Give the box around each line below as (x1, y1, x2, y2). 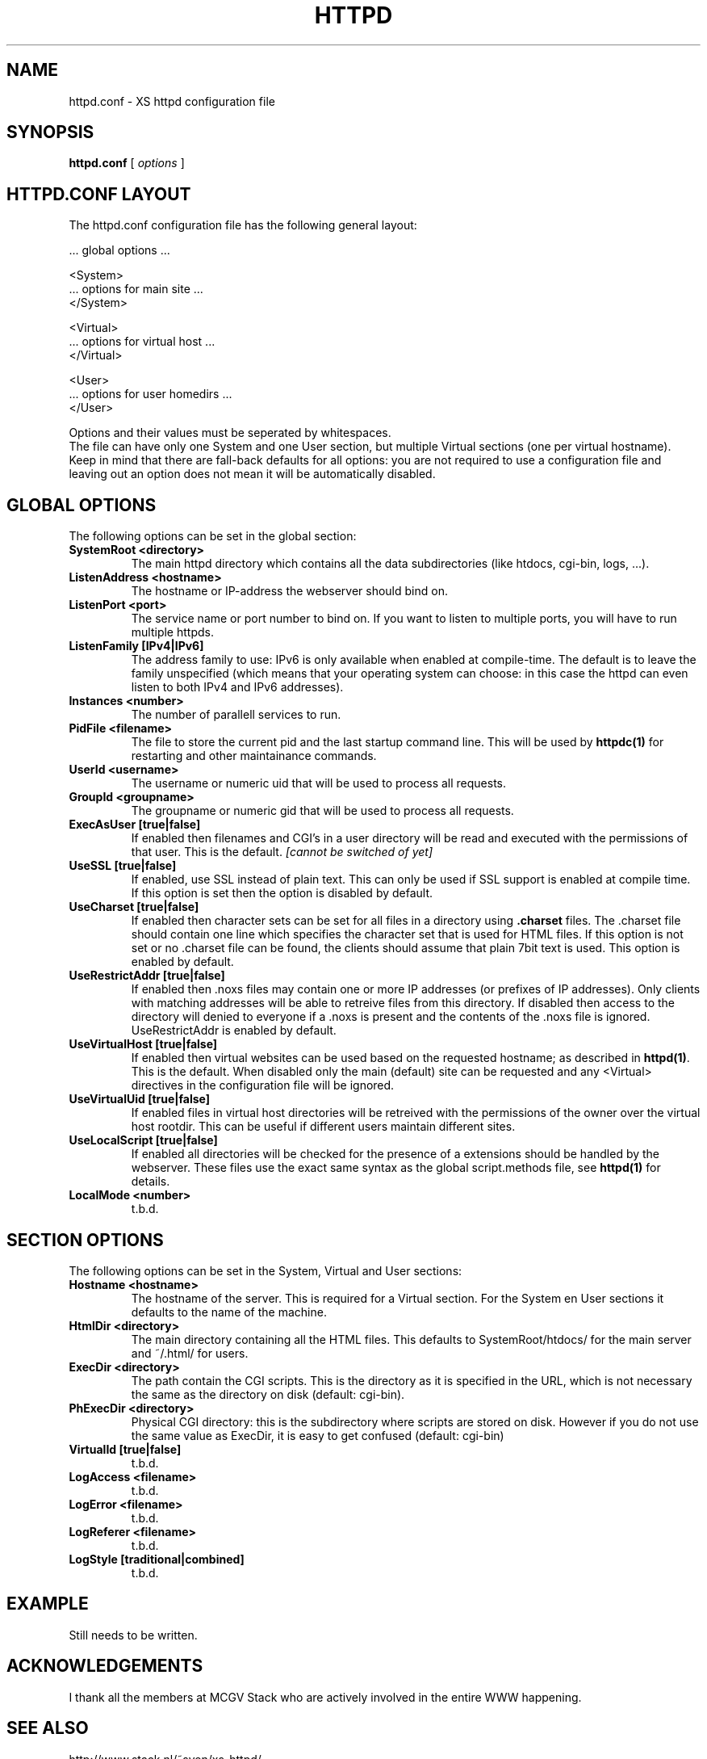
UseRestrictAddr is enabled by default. (131, 1023, 337, 1038)
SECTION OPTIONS (6, 1229, 164, 1250)
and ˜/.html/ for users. (131, 1345, 249, 1360)
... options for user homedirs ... (69, 387, 232, 401)
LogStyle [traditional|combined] (69, 1551, 245, 1566)
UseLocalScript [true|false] (69, 1133, 218, 1148)
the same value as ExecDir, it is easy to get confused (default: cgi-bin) (131, 1428, 504, 1442)
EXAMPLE (6, 1593, 89, 1614)
